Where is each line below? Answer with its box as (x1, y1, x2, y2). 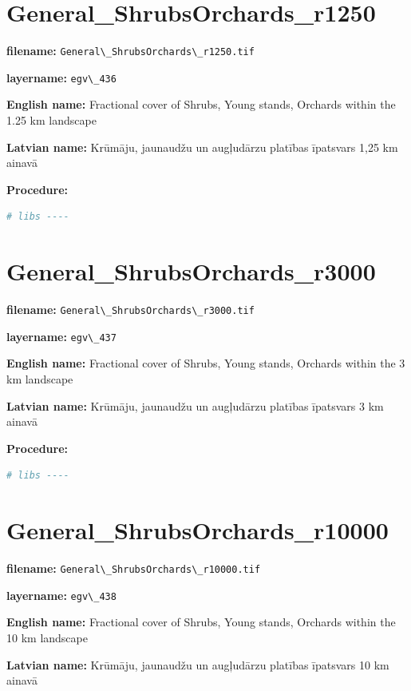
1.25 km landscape (6, 112, 97, 129)
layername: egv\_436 (6, 69, 117, 85)
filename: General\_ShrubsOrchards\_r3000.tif (6, 301, 255, 318)
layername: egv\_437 (6, 328, 117, 344)
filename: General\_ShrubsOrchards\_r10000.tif (6, 560, 261, 577)
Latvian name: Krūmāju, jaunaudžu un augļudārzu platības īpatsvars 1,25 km (6, 138, 398, 155)
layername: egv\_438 (6, 586, 117, 603)
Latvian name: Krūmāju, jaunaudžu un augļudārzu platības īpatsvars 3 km (6, 397, 384, 414)
